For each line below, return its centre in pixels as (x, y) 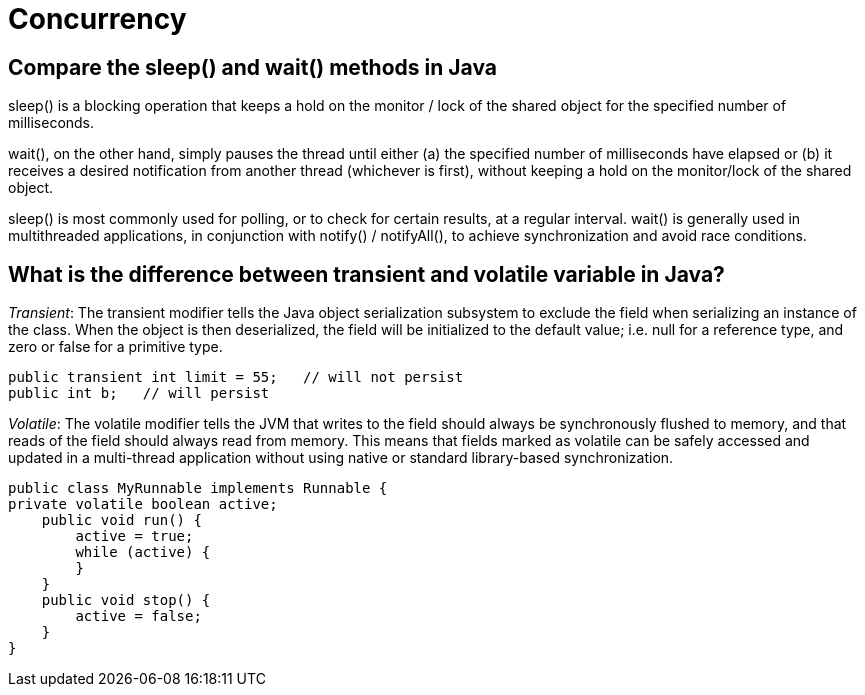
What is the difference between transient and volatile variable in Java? (366, 274)
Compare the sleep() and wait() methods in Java (252, 67)
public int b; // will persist (139, 393)
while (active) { (143, 552)
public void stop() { (126, 600)
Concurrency (97, 19)
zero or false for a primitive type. (115, 347)
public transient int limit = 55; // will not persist (236, 377)
